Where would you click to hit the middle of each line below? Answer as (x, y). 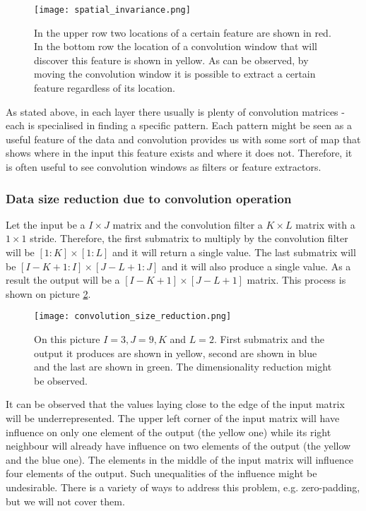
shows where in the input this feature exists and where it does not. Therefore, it (179, 153)
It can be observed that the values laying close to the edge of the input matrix (175, 404)
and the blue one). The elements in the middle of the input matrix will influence (180, 459)
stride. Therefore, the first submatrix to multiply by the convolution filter (189, 238)
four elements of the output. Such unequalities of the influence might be (161, 473)
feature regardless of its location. (105, 88)
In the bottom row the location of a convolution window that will (176, 46)
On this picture (67, 339)
